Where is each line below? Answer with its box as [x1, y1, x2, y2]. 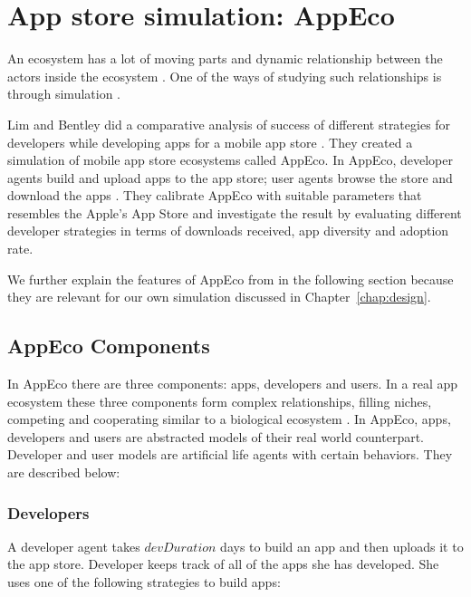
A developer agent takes [7, 536, 140, 555]
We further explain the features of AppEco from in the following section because [7, 269, 454, 288]
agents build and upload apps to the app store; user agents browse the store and [7, 168, 453, 187]
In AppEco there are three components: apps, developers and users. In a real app [7, 374, 458, 393]
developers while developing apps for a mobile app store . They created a [7, 132, 413, 151]
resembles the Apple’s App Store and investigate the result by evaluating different [7, 203, 462, 222]
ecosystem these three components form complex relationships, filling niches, [7, 391, 432, 410]
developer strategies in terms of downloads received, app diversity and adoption [7, 221, 449, 240]
